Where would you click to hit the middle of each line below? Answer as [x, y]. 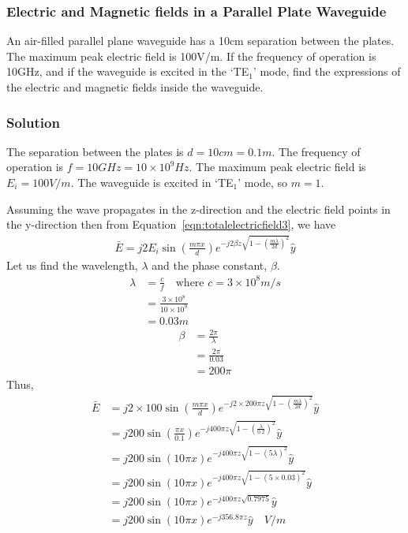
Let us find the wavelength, [72, 265]
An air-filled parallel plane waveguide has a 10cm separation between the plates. [200, 41]
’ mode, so [262, 182]
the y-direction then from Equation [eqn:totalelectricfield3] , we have [171, 224]
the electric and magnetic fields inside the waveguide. [135, 87]
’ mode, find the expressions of [327, 71]
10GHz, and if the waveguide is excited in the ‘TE [128, 71]
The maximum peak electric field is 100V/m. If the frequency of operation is [191, 56]
